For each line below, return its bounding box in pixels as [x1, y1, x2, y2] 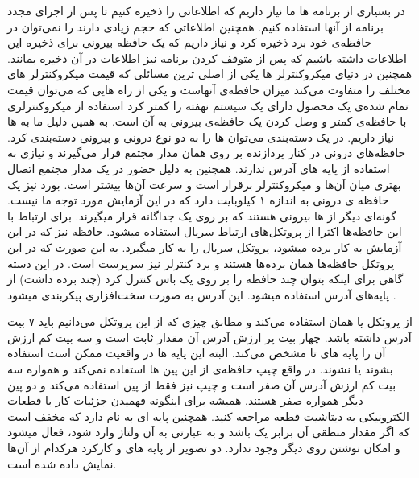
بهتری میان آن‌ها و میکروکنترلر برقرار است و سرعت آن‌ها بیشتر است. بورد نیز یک [7, 175, 401, 192]
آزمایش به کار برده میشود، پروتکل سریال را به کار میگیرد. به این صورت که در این [7, 238, 402, 255]
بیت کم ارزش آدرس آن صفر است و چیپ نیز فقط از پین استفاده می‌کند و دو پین [7, 376, 396, 393]
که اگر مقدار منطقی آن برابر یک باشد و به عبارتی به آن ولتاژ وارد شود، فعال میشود [7, 423, 410, 440]
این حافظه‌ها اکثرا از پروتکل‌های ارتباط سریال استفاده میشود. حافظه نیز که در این [7, 223, 402, 240]
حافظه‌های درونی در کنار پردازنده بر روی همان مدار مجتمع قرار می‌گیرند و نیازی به [7, 144, 406, 161]
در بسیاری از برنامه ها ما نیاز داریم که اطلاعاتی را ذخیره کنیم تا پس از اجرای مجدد [7, 2, 405, 19]
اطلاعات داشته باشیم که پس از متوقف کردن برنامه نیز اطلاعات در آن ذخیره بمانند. [7, 49, 407, 66]
